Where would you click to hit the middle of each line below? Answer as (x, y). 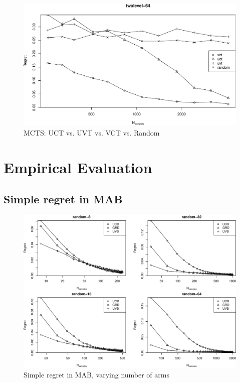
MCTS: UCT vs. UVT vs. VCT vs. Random (92, 132)
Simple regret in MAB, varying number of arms (96, 374)
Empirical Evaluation (78, 167)
